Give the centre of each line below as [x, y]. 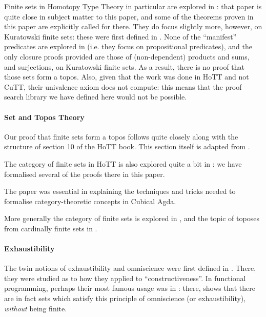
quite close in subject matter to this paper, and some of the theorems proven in [129, 16]
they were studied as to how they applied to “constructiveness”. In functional [125, 278]
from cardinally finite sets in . [51, 228]
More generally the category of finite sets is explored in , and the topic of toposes [132, 218]
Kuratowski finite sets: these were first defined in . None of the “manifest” [120, 36]
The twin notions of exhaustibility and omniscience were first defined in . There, [130, 268]
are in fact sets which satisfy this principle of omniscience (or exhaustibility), [125, 298]
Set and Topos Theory [44, 117]
